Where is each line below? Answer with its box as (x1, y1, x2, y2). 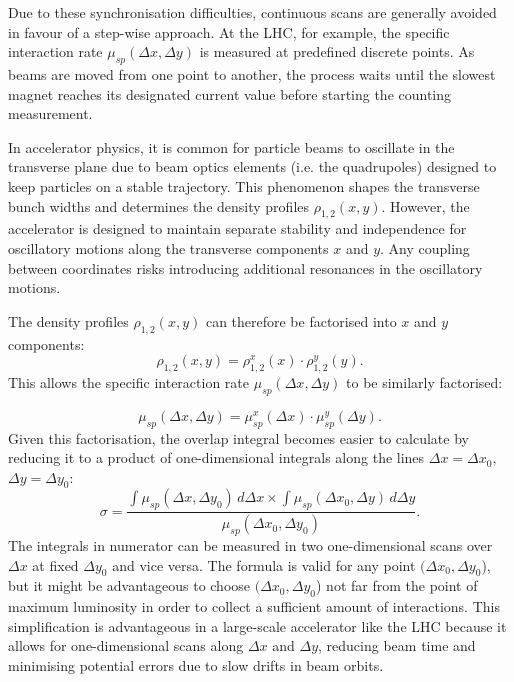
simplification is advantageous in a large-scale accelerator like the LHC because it (8, 615, 507, 636)
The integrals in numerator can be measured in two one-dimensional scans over (8, 534, 493, 555)
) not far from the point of (316, 575, 478, 596)
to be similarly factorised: (346, 371, 503, 392)
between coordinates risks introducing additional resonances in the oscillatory (8, 257, 483, 278)
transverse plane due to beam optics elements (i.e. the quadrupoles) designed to (8, 156, 497, 177)
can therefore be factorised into (205, 310, 397, 331)
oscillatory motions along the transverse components (8, 237, 329, 258)
